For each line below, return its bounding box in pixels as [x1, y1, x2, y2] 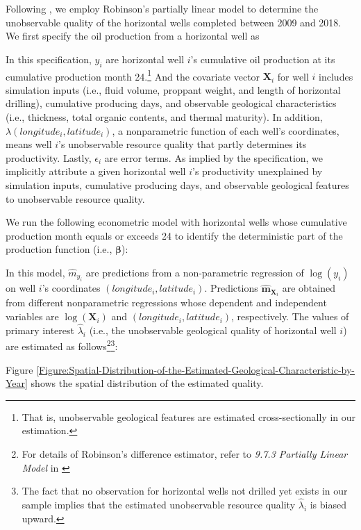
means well [6, 137, 52, 151]
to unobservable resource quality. [6, 191, 145, 206]
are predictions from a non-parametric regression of [85, 265, 304, 279]
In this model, [6, 265, 65, 279]
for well [277, 69, 309, 83]
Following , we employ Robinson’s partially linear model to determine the [6, 1, 319, 15]
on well [6, 281, 36, 295]
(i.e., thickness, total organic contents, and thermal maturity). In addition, [6, 110, 323, 124]
